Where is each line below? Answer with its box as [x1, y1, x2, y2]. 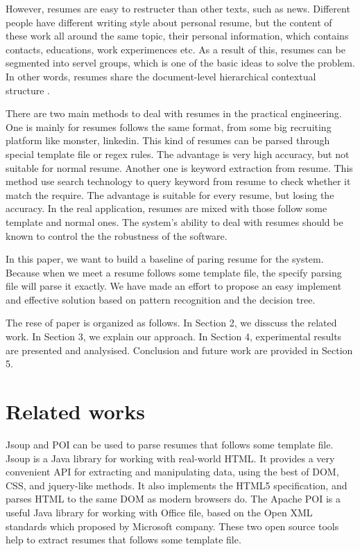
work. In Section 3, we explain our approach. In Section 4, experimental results [6, 329, 342, 344]
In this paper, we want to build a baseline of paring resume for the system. [6, 252, 324, 266]
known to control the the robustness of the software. [6, 228, 228, 243]
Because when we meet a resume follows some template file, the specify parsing [6, 265, 342, 279]
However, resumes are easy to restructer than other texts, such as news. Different [6, 1, 350, 15]
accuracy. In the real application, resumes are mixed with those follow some [6, 201, 327, 216]
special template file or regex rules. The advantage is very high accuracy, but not [6, 146, 350, 161]
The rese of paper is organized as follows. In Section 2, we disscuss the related [6, 315, 337, 330]
